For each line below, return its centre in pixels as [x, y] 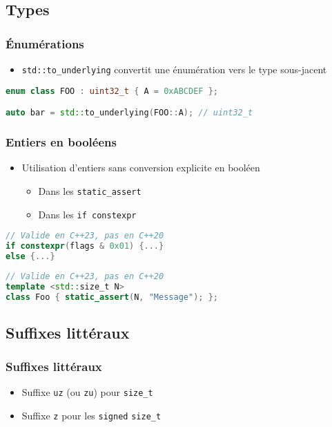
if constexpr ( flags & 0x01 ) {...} [85, 246]
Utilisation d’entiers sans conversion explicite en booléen [141, 168]
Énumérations [45, 43]
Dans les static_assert [90, 190]
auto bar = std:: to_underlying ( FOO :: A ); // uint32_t [129, 113]
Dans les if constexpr [87, 214]
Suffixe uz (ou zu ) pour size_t [87, 392]
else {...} [30, 256]
